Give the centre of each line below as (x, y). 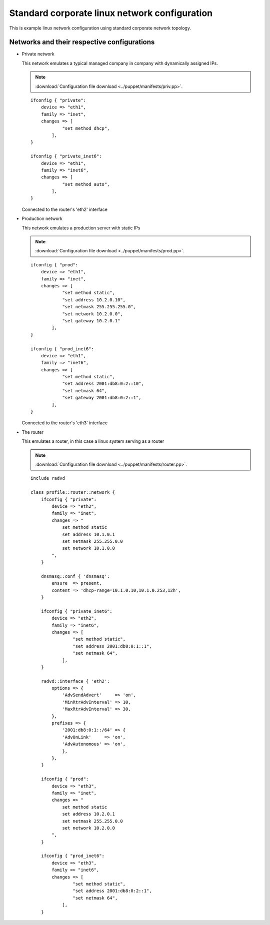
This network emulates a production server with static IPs (81, 228)
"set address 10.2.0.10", (94, 300)
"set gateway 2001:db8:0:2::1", (102, 398)
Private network (38, 54)
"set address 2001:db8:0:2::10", (103, 384)
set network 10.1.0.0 (88, 548)
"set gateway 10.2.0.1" (91, 321)
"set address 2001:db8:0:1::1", (112, 646)
